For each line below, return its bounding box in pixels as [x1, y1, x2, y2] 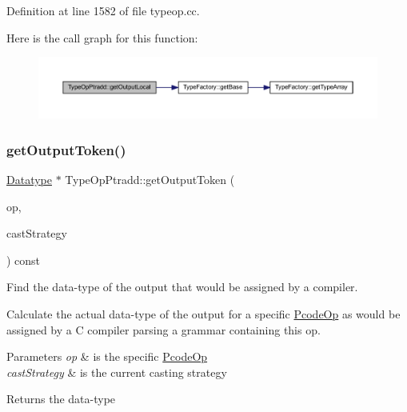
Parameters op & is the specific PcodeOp [6, 348, 208, 365]
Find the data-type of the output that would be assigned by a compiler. [6, 278, 358, 295]
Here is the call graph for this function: [6, 29, 198, 46]
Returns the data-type [6, 390, 116, 407]
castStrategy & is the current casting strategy [6, 363, 227, 380]
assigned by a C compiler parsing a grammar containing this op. [6, 321, 321, 338]
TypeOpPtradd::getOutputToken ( [65, 171, 235, 188]
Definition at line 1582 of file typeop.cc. [6, 2, 200, 18]
